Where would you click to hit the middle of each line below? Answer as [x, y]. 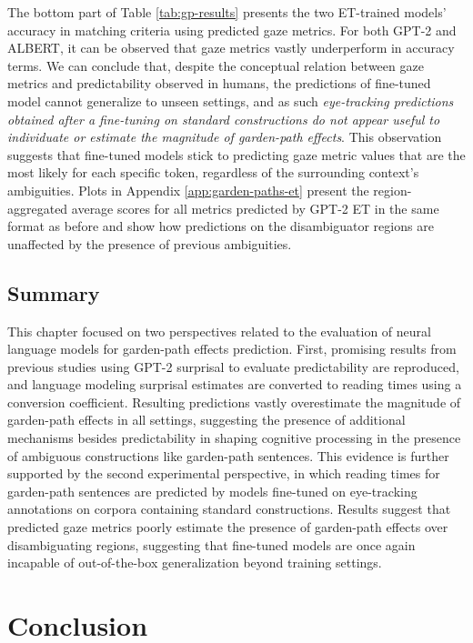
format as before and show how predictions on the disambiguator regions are [221, 226]
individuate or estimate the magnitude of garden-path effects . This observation [225, 137]
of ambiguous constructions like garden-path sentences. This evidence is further [228, 455]
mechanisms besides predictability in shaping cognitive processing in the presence [234, 438]
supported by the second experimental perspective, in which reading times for [224, 473]
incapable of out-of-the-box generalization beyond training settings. [195, 563]
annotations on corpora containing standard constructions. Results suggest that [229, 509]
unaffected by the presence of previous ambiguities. [150, 243]
